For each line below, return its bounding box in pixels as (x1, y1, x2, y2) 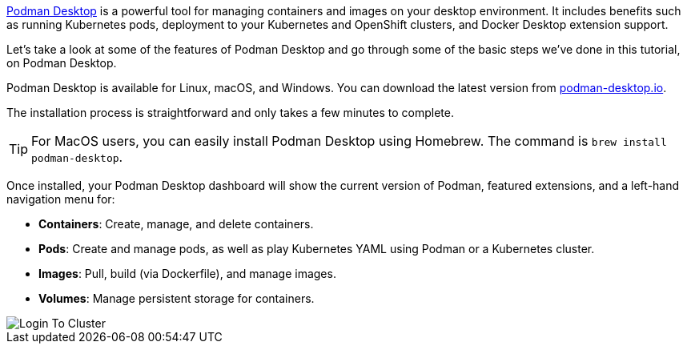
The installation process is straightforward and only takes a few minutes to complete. (6, 106, 454, 119)
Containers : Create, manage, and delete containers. (38, 217, 314, 231)
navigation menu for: (6, 192, 115, 206)
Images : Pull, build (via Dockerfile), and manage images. (38, 267, 336, 280)
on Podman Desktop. (6, 56, 117, 70)
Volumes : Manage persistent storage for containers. (38, 292, 315, 305)
